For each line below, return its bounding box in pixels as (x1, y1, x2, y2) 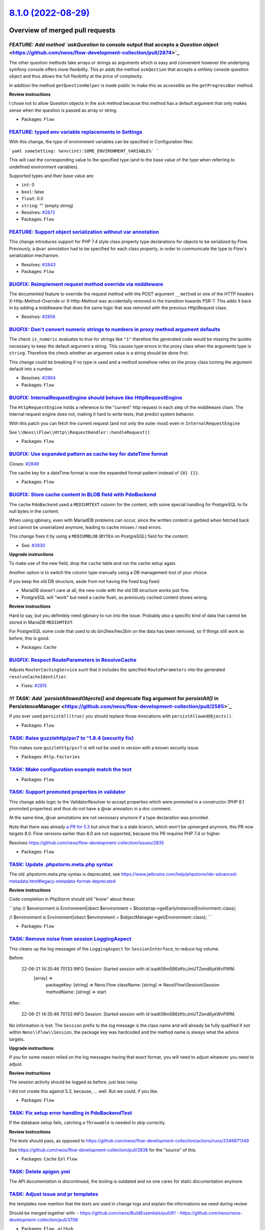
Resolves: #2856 (21, 314, 56, 320)
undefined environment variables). (9, 164, 79, 170)
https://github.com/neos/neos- (180, 1210, 242, 1216)
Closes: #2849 (9, 461, 39, 467)
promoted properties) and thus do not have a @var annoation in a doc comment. (9, 806, 172, 812)
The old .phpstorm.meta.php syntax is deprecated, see (9, 871, 120, 877)
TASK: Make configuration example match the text (9, 766, 132, 773)
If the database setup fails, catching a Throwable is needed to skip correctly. (9, 1120, 166, 1126)
